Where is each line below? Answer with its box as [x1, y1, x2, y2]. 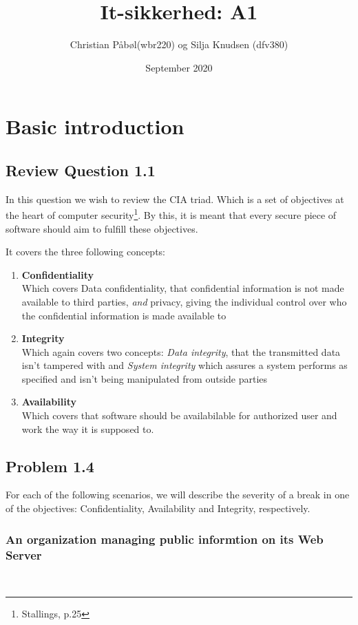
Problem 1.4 [6, 455, 94, 476]
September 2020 [145, 60, 213, 74]
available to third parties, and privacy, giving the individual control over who [21, 294, 347, 308]
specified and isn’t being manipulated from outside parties [21, 371, 268, 385]
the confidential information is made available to [21, 308, 227, 322]
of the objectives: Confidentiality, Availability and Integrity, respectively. [6, 501, 310, 516]
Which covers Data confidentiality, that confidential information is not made [21, 281, 344, 295]
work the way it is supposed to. [21, 421, 154, 436]
